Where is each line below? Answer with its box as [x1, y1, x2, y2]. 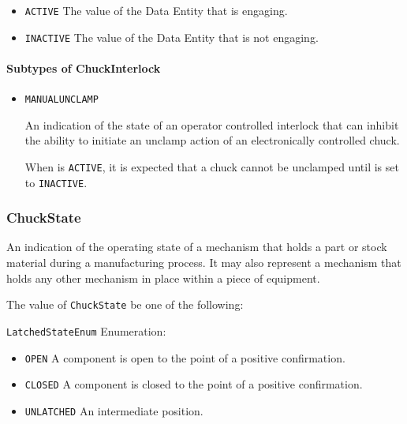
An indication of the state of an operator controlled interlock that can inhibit [24, 116, 399, 133]
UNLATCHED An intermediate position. [24, 402, 203, 418]
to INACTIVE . [24, 174, 88, 190]
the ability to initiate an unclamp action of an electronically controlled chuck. [24, 132, 400, 148]
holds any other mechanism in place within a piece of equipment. [6, 269, 320, 286]
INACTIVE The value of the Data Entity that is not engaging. [24, 28, 319, 45]
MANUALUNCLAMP [24, 94, 99, 106]
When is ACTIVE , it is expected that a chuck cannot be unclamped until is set [24, 158, 399, 174]
